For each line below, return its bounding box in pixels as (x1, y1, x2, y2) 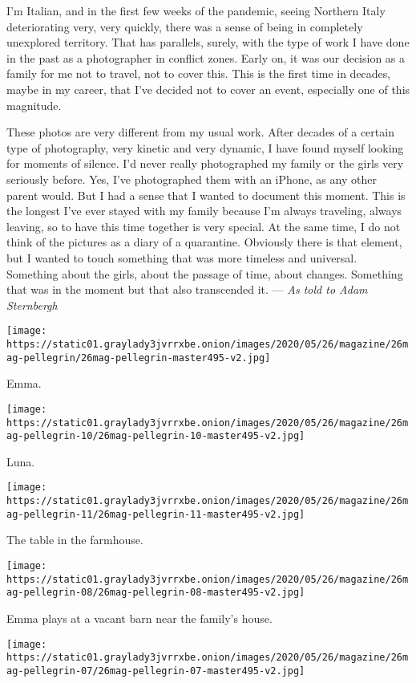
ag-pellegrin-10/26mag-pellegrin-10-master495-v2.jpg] (6, 430, 305, 442)
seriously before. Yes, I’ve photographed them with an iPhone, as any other (6, 170, 377, 187)
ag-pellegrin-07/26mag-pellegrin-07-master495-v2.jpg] (6, 665, 305, 677)
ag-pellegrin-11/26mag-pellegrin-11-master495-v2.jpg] (6, 508, 305, 520)
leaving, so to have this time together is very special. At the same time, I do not (6, 218, 401, 234)
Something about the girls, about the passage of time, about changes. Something (6, 265, 403, 282)
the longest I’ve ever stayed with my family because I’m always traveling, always (6, 202, 402, 219)
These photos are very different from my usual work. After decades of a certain (6, 124, 394, 140)
